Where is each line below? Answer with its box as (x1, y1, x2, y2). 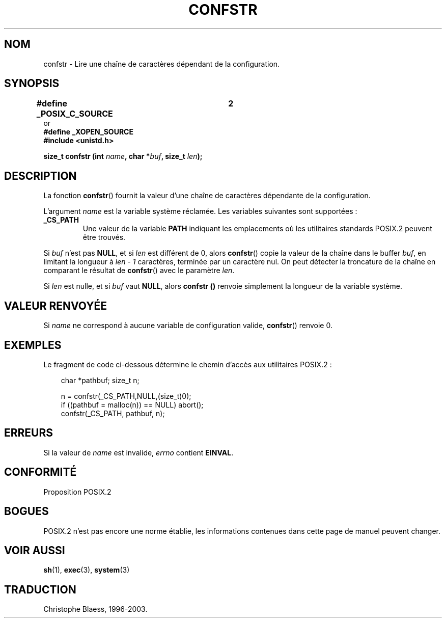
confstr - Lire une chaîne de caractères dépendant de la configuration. (43, 59, 280, 68)
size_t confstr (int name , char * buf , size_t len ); (43, 152, 203, 161)
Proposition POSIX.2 (43, 487, 111, 496)
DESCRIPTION (4, 169, 77, 182)
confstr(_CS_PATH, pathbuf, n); (61, 409, 165, 418)
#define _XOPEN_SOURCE (43, 127, 133, 137)
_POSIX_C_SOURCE (36, 109, 113, 119)
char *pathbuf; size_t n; (61, 375, 140, 385)
